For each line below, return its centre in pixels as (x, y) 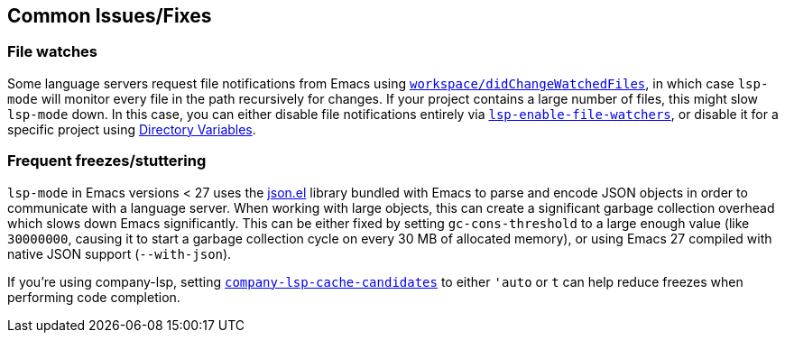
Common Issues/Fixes (110, 16)
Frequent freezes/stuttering (107, 161)
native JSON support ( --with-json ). (120, 253)
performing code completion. (94, 297)
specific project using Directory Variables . (132, 129)
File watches (53, 52)
